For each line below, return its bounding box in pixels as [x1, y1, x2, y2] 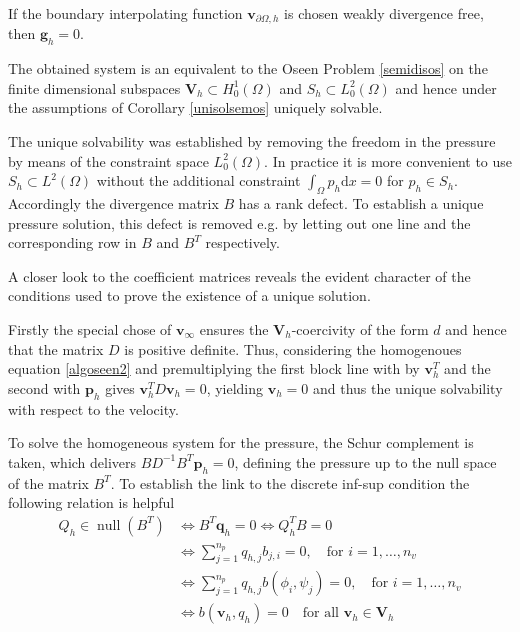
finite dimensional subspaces [8, 77, 181, 98]
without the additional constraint [96, 170, 301, 191]
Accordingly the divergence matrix [8, 193, 219, 214]
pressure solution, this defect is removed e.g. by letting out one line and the [8, 212, 471, 233]
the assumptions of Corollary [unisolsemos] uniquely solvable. [8, 97, 383, 118]
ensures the [199, 318, 269, 339]
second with [8, 377, 81, 398]
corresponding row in [8, 232, 137, 253]
